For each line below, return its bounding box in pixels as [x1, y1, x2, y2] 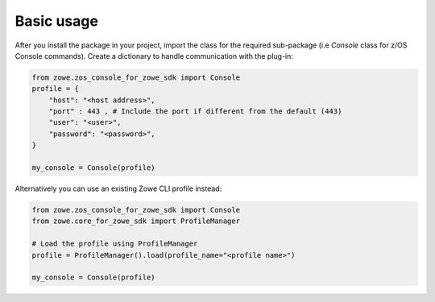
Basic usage [14, 12, 98, 30]
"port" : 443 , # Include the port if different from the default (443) [48, 107, 342, 116]
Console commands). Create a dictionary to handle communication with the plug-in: [14, 51, 294, 60]
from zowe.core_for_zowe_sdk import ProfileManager [31, 217, 241, 225]
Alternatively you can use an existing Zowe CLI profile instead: [14, 184, 222, 193]
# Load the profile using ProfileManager [31, 239, 198, 249]
